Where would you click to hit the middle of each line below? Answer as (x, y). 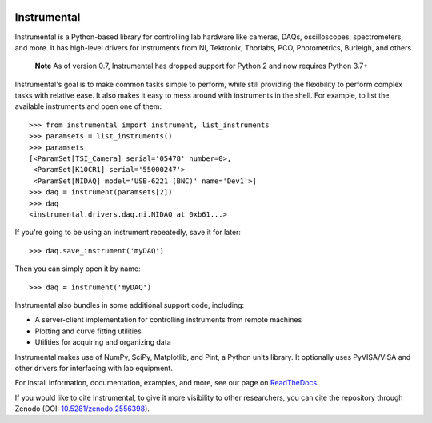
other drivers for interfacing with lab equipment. (94, 368)
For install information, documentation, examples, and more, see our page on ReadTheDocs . (167, 383)
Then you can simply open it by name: (78, 269)
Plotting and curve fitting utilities (88, 331)
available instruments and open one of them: (88, 106)
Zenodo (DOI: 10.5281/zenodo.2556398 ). (82, 409)
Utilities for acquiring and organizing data (103, 342)
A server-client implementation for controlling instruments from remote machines (168, 320)
